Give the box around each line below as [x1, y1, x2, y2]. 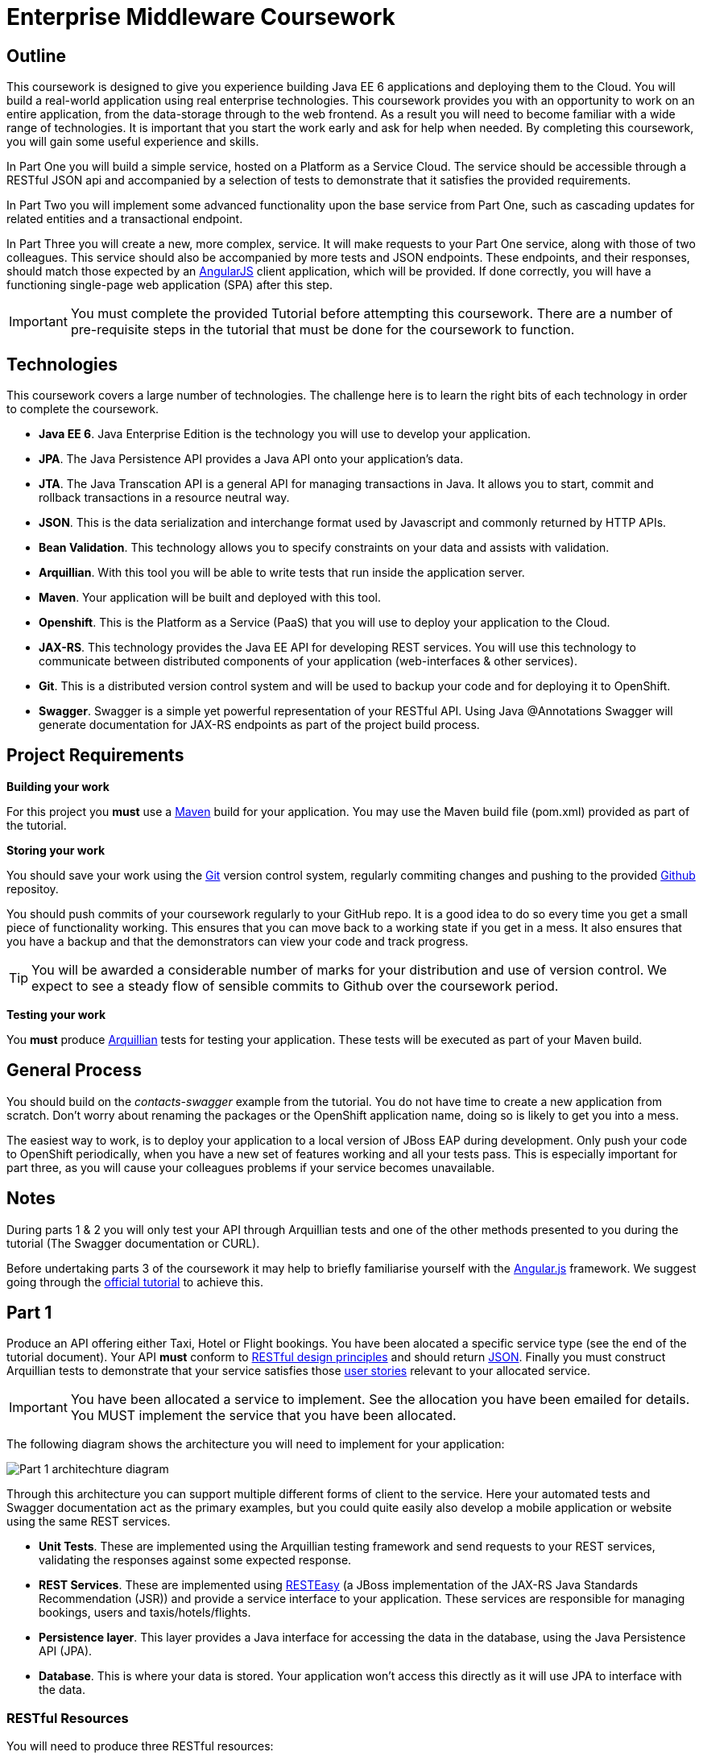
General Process [6, 1060, 142, 1081]
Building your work [6, 779, 110, 793]
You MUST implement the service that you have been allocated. [70, 1407, 457, 1424]
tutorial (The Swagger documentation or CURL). [6, 1236, 260, 1250]
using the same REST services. [6, 1514, 171, 1529]
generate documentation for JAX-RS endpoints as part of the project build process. [39, 718, 480, 732]
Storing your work [6, 843, 105, 857]
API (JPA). [39, 1644, 93, 1659]
